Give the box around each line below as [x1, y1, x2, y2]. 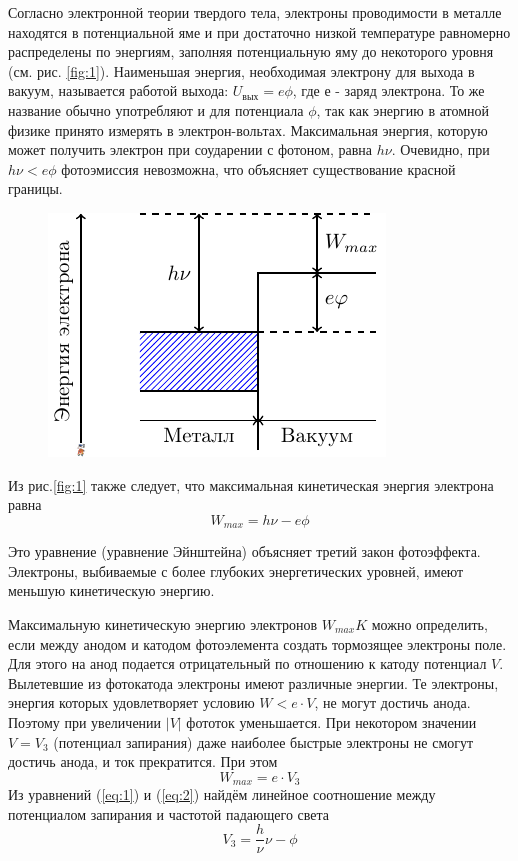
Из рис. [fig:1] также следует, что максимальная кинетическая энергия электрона [8, 474, 494, 495]
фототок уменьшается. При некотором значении [186, 711, 477, 732]
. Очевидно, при [391, 139, 490, 160]
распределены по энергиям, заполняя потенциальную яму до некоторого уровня [8, 41, 494, 62]
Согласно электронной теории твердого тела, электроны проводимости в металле [8, 2, 502, 22]
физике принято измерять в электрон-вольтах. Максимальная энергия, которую [8, 119, 488, 140]
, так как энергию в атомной [316, 99, 490, 120]
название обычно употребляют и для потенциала [8, 99, 304, 120]
